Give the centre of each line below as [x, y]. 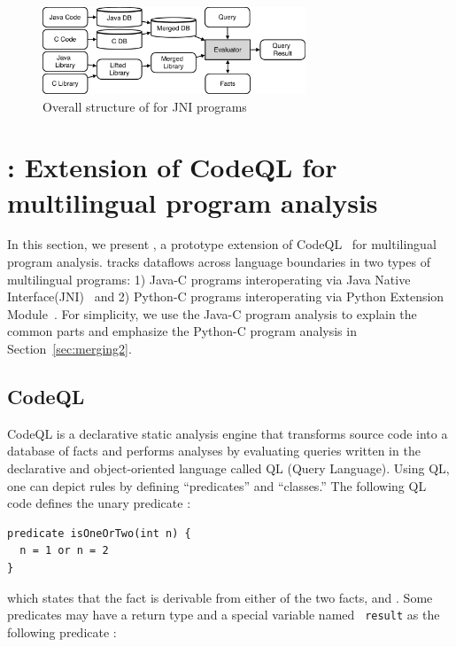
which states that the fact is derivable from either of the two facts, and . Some [220, 597]
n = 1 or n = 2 [64, 551]
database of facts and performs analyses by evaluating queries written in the [214, 451]
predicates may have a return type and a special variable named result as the [224, 615]
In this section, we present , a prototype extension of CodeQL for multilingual [222, 244]
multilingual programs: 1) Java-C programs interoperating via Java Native [209, 279]
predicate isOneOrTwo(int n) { [99, 533]
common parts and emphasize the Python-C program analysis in [182, 331]
